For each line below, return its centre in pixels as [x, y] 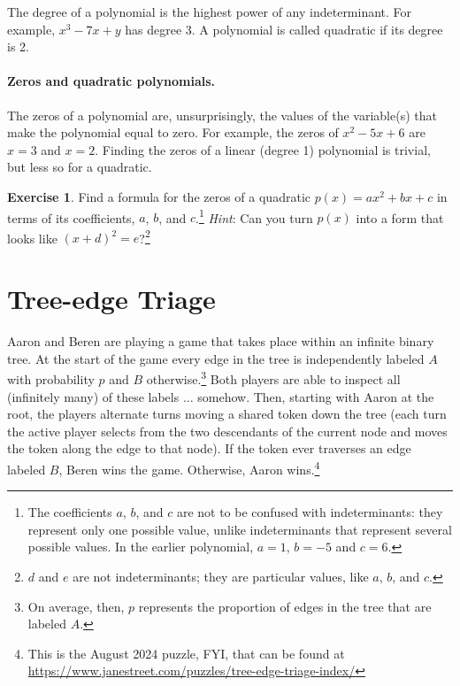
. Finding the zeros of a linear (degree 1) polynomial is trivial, [263, 149]
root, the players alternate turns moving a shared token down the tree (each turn [227, 414]
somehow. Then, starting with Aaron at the [316, 396]
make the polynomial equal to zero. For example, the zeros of [173, 132]
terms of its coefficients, [71, 217]
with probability [51, 379]
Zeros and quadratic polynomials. [111, 81]
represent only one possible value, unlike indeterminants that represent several [240, 529]
